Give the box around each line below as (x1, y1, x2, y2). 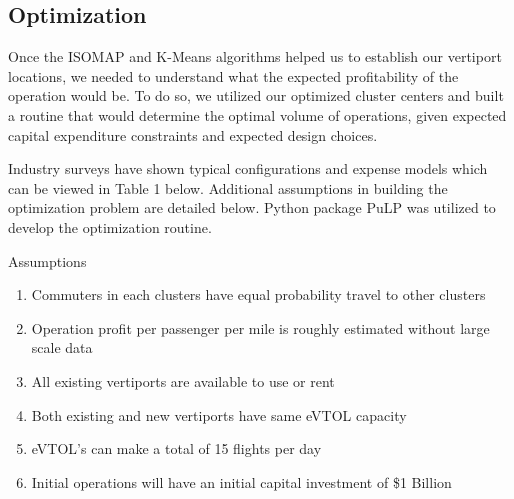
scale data (31, 337, 93, 358)
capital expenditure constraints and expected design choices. (8, 124, 378, 145)
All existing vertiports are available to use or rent (31, 370, 335, 391)
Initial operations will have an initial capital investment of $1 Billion (31, 471, 452, 492)
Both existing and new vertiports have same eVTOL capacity (31, 404, 407, 425)
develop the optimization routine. (8, 216, 212, 237)
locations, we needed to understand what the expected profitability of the (8, 65, 459, 86)
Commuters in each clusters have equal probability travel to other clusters (31, 284, 486, 305)
